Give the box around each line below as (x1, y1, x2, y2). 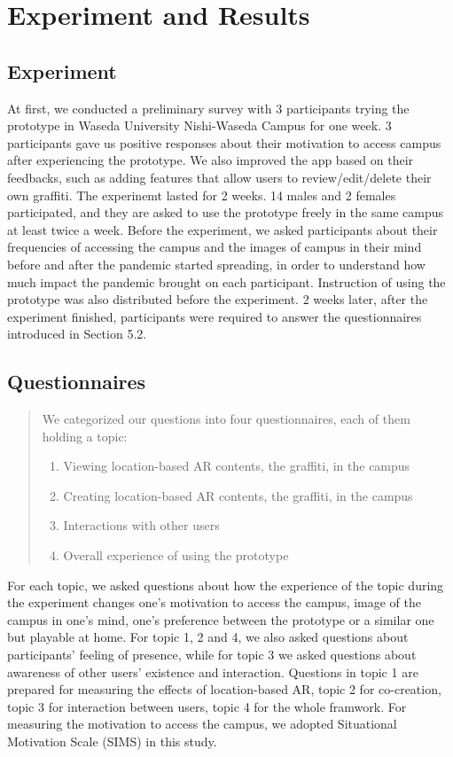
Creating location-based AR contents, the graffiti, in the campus (63, 486, 413, 504)
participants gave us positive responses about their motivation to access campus (7, 133, 441, 152)
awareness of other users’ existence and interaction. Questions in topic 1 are (7, 662, 418, 681)
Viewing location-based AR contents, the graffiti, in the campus (63, 457, 410, 475)
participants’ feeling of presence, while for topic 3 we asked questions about (7, 645, 417, 664)
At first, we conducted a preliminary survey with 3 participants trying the (7, 98, 410, 117)
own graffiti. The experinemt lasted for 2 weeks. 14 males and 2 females (7, 185, 396, 204)
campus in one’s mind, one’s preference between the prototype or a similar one (7, 610, 434, 628)
